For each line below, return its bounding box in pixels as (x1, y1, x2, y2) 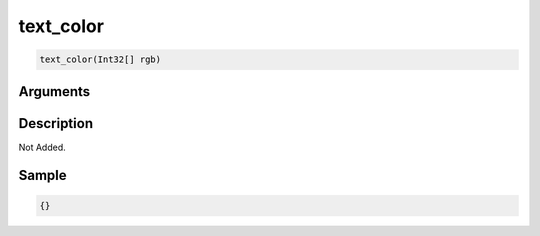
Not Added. (18, 141, 67, 153)
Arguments (18, 83, 91, 100)
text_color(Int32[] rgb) (39, 54, 162, 65)
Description (18, 115, 94, 132)
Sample (18, 167, 67, 184)
